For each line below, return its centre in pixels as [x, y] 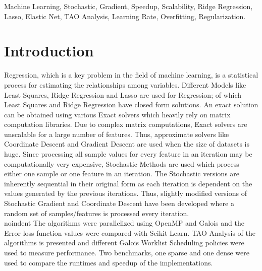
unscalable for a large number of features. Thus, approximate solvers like [117, 134]
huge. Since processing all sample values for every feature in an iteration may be [128, 154]
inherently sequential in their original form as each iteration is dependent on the [128, 183]
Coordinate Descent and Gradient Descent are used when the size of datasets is [127, 144]
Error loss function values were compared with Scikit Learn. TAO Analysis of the [130, 232]
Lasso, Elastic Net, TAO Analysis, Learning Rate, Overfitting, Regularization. [125, 16]
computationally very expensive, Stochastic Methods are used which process [122, 163]
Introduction [49, 51]
